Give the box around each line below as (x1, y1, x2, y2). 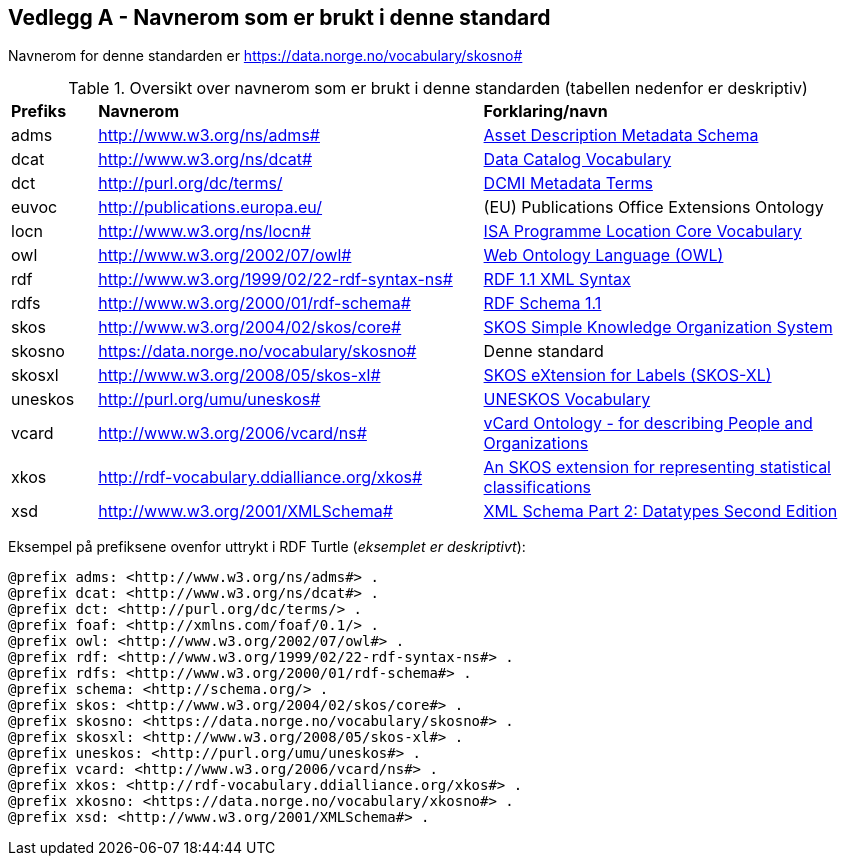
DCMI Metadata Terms (483, 173, 653, 194)
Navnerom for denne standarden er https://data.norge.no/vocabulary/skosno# (8, 47, 523, 65)
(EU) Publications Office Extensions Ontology (483, 197, 824, 218)
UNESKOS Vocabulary (483, 389, 651, 410)
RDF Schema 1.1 (483, 293, 602, 314)
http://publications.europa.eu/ (98, 197, 323, 218)
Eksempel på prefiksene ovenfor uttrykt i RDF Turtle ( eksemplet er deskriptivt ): (8, 538, 526, 556)
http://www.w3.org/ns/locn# (98, 221, 311, 242)
